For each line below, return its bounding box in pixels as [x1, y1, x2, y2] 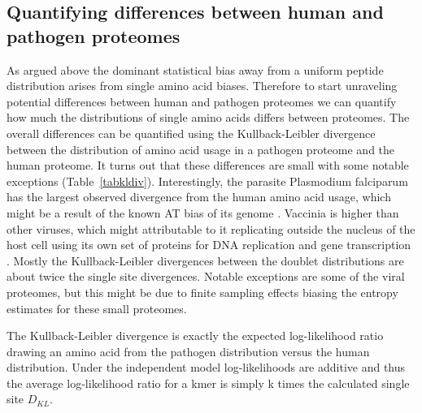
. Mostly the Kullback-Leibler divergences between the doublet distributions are [7, 252, 404, 269]
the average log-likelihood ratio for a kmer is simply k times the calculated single [7, 374, 410, 391]
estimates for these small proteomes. [7, 299, 187, 316]
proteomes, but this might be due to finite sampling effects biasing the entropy [7, 283, 398, 300]
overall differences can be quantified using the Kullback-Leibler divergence [7, 124, 376, 141]
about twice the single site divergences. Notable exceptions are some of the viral [7, 268, 405, 285]
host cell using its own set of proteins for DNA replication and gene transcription [7, 236, 411, 253]
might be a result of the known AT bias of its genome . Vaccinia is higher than [7, 204, 399, 221]
